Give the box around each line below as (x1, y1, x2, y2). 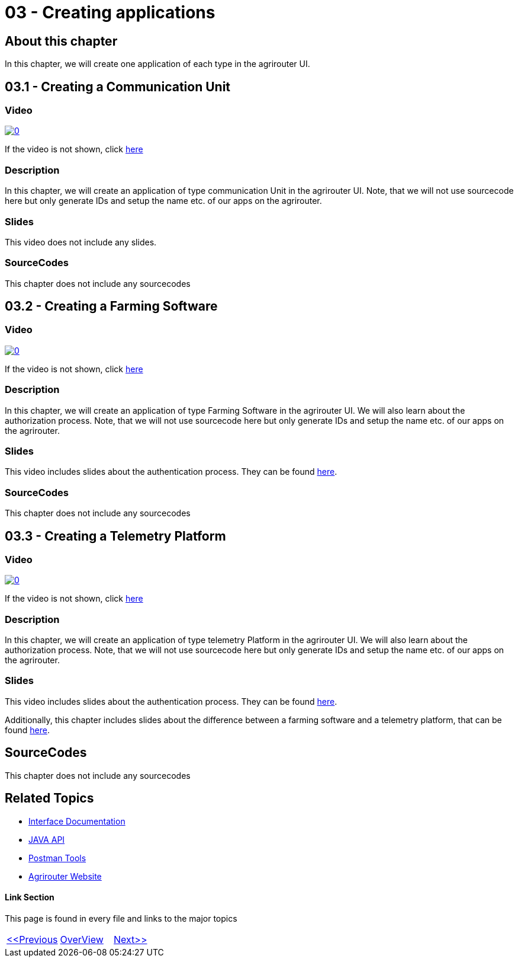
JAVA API (28, 834, 65, 845)
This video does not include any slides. (5, 236, 157, 247)
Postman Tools (28, 852, 86, 863)
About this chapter (5, 33, 118, 49)
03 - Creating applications (5, 2, 215, 23)
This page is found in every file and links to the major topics (5, 913, 237, 923)
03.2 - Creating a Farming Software (5, 299, 218, 314)
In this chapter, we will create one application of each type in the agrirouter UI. (5, 59, 310, 69)
